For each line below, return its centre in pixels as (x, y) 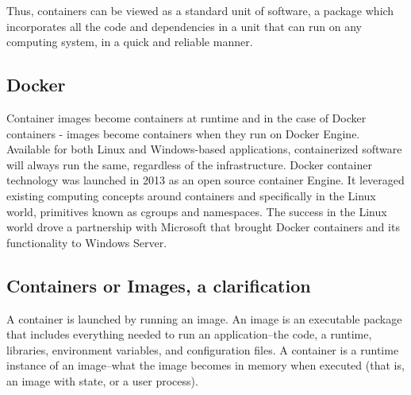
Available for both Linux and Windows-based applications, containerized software (204, 149)
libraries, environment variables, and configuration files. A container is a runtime (203, 349)
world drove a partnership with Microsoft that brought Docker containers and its (203, 227)
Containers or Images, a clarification (159, 285)
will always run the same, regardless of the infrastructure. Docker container (189, 164)
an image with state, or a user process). (102, 380)
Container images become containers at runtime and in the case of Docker (186, 117)
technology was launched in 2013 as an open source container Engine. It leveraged (205, 180)
